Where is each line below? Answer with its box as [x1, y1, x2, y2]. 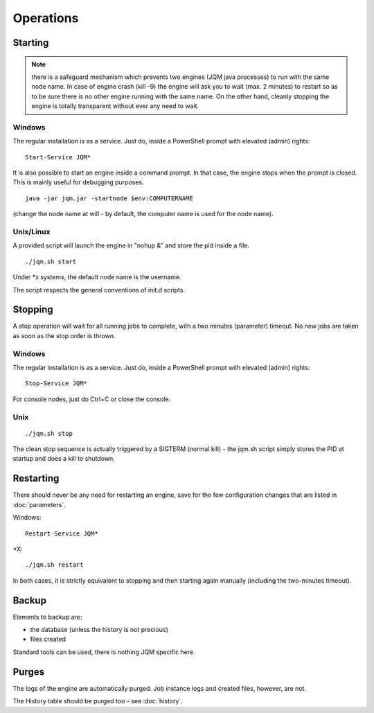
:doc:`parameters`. [12, 500, 66, 509]
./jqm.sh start [25, 257, 77, 265]
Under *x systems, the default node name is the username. [12, 273, 181, 281]
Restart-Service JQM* [25, 529, 98, 537]
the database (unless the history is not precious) [30, 626, 169, 634]
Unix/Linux [12, 227, 51, 236]
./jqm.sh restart [25, 561, 84, 569]
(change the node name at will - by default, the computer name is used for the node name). [12, 210, 274, 218]
